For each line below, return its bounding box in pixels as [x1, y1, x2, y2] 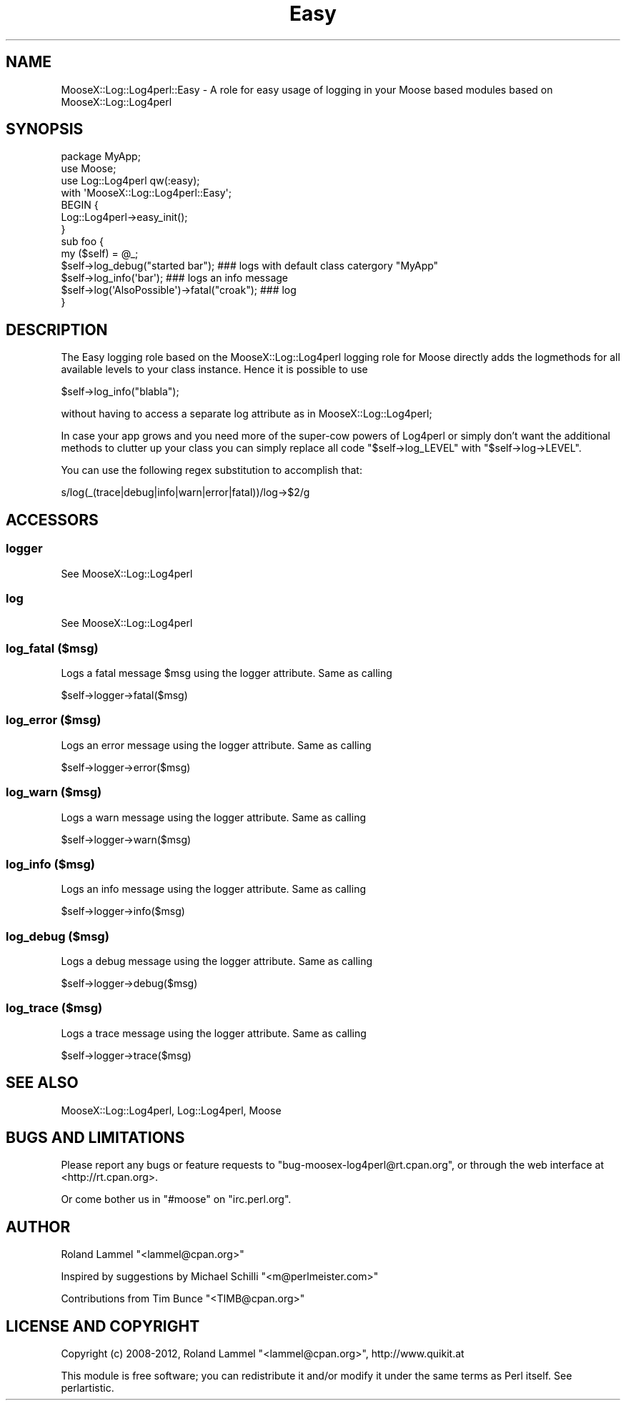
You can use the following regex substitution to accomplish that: [61, 464, 362, 477]
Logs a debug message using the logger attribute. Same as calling [61, 955, 373, 967]
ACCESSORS [6, 510, 99, 529]
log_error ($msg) [6, 713, 101, 728]
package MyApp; [61, 150, 141, 163]
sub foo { [61, 235, 104, 248]
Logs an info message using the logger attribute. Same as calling [61, 883, 367, 896]
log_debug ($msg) [6, 929, 109, 944]
